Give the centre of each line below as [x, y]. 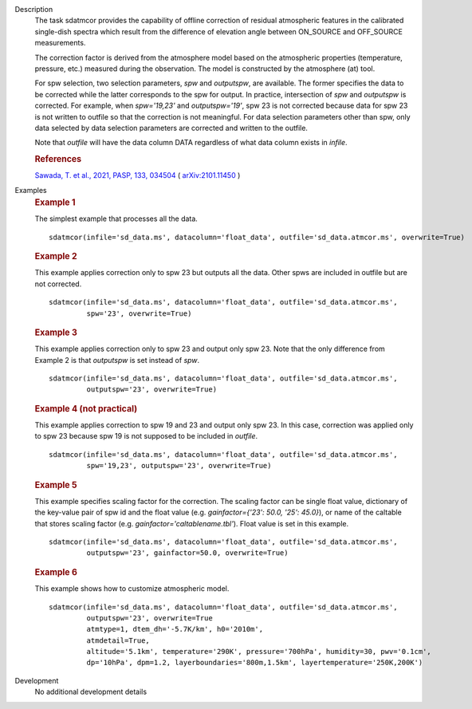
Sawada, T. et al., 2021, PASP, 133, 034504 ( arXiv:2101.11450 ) [138, 175]
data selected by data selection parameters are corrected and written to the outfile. [171, 128]
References [58, 160]
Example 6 [56, 572]
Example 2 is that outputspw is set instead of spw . [117, 360]
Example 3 [56, 333]
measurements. [60, 43]
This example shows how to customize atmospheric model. [132, 589]
